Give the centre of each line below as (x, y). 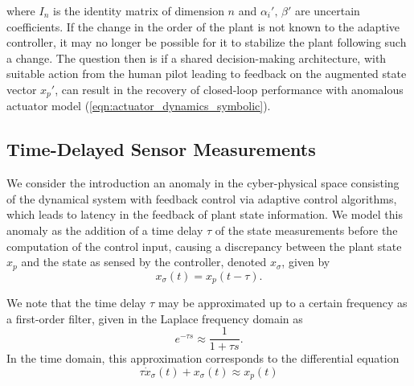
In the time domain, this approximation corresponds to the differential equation (203, 358)
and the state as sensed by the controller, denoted (144, 262)
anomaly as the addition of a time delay (105, 230)
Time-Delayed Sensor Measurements (161, 149)
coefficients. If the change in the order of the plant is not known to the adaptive (203, 26)
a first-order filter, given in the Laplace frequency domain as (155, 318)
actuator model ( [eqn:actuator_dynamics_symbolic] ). (139, 106)
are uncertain (327, 10)
